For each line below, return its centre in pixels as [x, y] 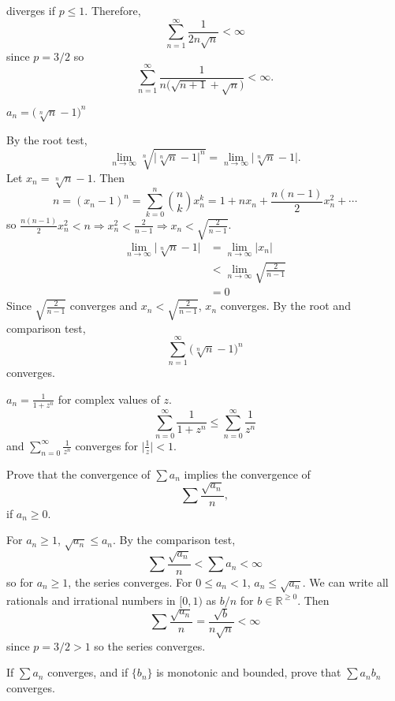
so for [20, 582]
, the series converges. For [130, 582]
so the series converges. [150, 645]
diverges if [31, 10]
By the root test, [47, 140]
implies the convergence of [247, 474]
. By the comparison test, [174, 540]
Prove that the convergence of [78, 474]
